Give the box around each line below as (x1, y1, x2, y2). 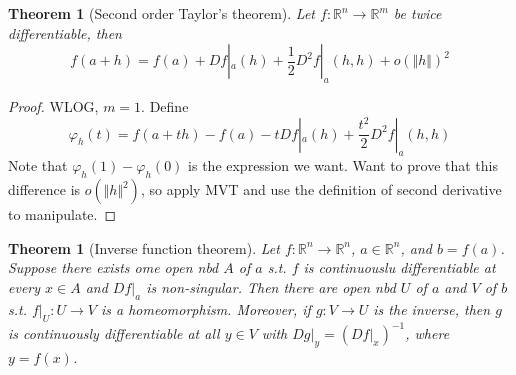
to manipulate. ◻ (8, 204, 117, 225)
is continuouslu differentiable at (303, 257, 496, 278)
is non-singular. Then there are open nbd (146, 276, 396, 297)
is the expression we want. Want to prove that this (188, 155, 499, 176)
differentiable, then (8, 22, 122, 43)
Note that (8, 155, 68, 176)
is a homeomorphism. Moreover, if (100, 298, 311, 319)
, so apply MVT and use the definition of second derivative (140, 179, 502, 200)
